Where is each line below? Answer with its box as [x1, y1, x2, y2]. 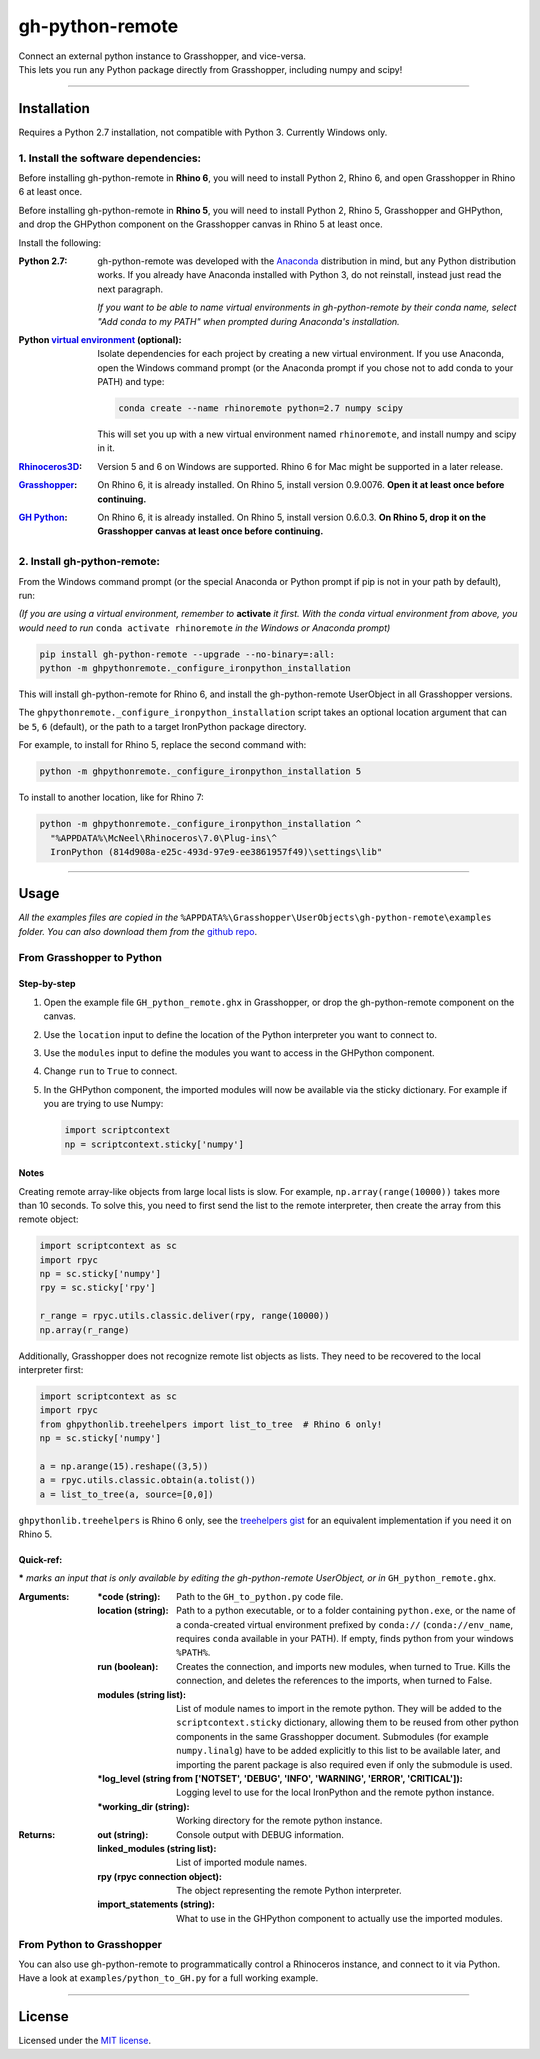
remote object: [18, 1213, 79, 1225]
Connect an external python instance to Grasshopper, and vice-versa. [18, 50, 307, 62]
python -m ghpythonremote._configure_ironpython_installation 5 [39, 766, 362, 777]
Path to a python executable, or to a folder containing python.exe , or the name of [176, 1605, 516, 1617]
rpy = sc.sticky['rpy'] [39, 1282, 157, 1294]
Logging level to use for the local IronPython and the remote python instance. [176, 1786, 495, 1799]
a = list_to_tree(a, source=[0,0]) [39, 1488, 214, 1500]
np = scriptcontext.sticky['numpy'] [64, 1138, 245, 1150]
